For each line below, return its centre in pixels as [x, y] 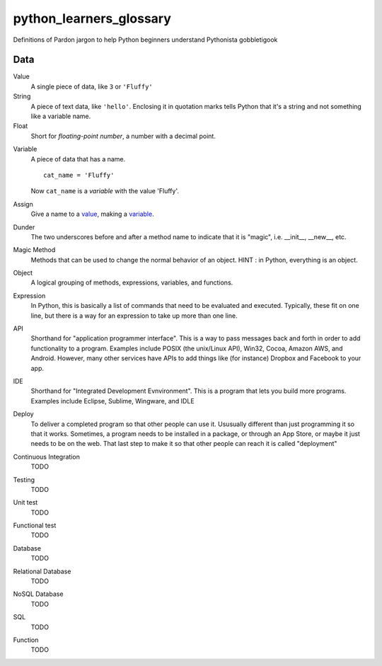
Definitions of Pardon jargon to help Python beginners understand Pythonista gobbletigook [145, 40]
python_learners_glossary [92, 18]
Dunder [24, 227]
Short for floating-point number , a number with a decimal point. [123, 136]
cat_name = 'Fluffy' [79, 175]
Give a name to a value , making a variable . [93, 214]
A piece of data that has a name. [78, 159]
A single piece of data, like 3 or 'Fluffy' [92, 86]
